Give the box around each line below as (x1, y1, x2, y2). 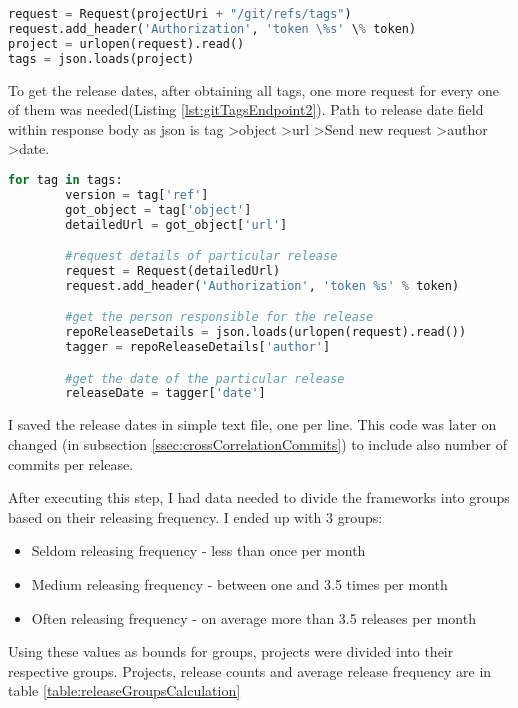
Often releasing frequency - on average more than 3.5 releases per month (31, 607, 476, 628)
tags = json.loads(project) (8, 51, 195, 66)
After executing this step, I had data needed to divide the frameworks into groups (8, 487, 510, 508)
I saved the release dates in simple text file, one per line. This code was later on (8, 414, 497, 435)
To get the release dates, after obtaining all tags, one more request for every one (8, 79, 499, 100)
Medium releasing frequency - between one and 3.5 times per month (31, 573, 448, 594)
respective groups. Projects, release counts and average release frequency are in (8, 660, 492, 681)
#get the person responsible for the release (65, 310, 374, 325)
